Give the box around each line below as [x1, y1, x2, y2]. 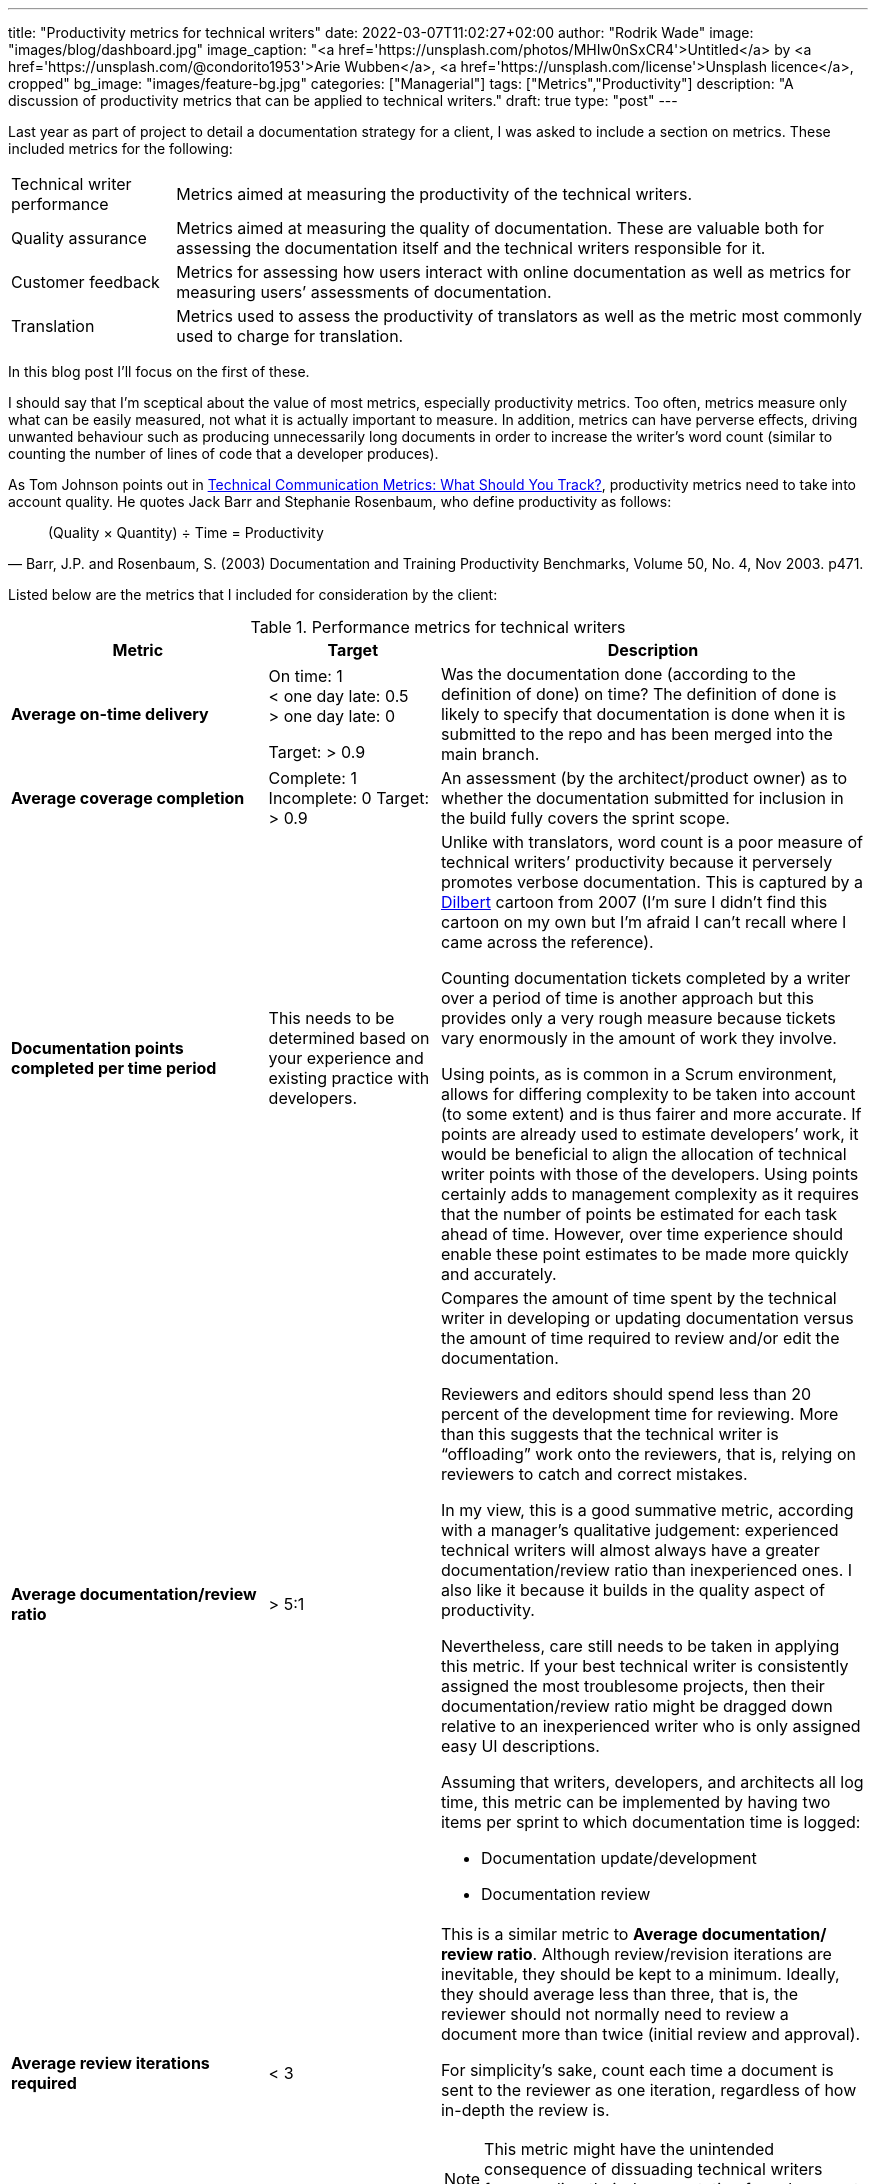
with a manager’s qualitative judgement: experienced [440, 1520, 839, 1540]
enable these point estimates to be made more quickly [440, 1244, 849, 1264]
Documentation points [11, 1038, 184, 1058]
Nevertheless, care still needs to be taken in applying [440, 1636, 840, 1656]
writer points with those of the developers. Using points [440, 1164, 859, 1184]
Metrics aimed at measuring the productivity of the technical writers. [176, 184, 693, 204]
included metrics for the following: [8, 140, 233, 157]
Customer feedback [11, 272, 160, 292]
